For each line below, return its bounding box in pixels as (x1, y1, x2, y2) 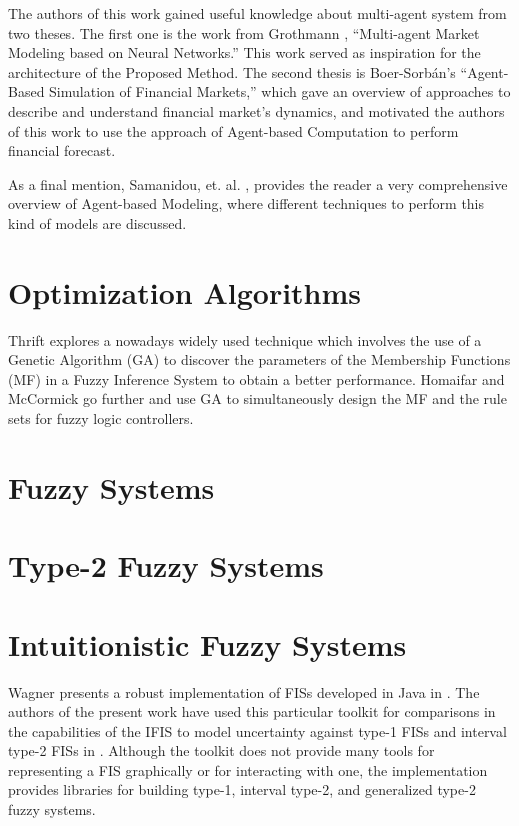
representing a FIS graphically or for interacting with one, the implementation (8, 759, 488, 780)
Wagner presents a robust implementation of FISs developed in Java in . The (8, 681, 480, 702)
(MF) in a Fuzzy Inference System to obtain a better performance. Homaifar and (8, 368, 505, 389)
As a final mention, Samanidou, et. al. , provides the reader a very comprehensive (8, 173, 508, 194)
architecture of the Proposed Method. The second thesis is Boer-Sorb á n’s (8, 61, 456, 82)
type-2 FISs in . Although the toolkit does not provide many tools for (8, 740, 435, 761)
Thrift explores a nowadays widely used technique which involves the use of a (8, 329, 482, 350)
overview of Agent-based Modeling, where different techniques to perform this (8, 193, 485, 214)
